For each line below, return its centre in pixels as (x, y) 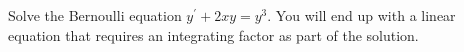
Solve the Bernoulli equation (95, 15)
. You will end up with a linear (361, 15)
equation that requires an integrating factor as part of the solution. (213, 34)
